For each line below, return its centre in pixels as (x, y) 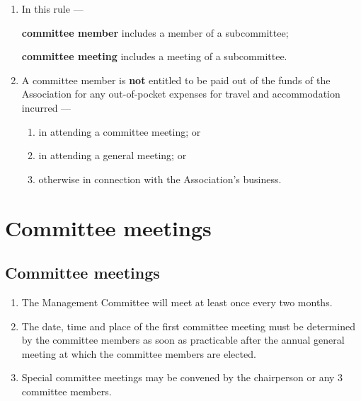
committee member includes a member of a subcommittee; (155, 32)
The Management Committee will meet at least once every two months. (177, 302)
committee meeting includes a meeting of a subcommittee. (154, 56)
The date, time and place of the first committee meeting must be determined (188, 326)
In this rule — (52, 8)
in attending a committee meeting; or (120, 131)
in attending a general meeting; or (113, 155)
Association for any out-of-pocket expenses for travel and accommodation (181, 94)
